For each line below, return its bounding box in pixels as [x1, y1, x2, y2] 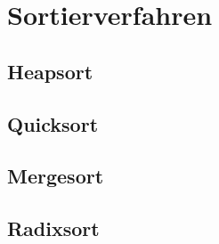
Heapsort [7, 57, 93, 85]
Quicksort [7, 110, 99, 137]
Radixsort [7, 215, 100, 242]
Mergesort [7, 162, 104, 190]
